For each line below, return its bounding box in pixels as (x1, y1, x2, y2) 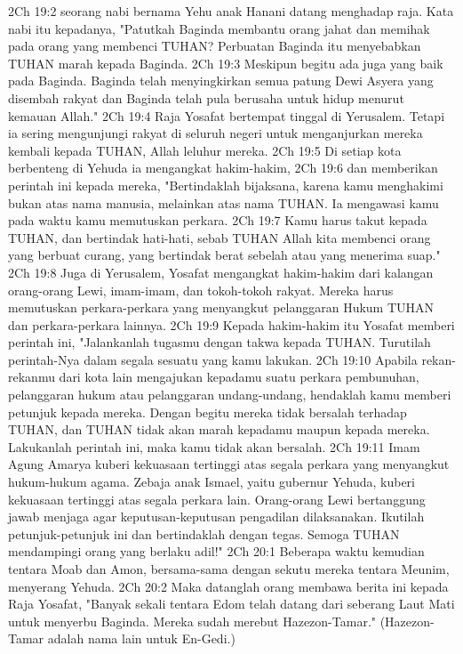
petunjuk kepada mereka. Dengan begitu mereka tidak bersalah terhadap (8, 402, 407, 421)
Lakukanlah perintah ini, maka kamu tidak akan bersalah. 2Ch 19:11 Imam (8, 437, 420, 456)
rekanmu (8, 367, 55, 386)
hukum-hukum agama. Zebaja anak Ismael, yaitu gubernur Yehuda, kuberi (8, 472, 415, 491)
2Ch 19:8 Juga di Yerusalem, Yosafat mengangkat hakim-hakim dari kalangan (8, 262, 434, 281)
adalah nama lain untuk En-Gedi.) (47, 629, 235, 648)
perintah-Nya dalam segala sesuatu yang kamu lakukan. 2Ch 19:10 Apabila (8, 350, 418, 368)
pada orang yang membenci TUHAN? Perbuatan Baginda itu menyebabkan (8, 36, 421, 55)
